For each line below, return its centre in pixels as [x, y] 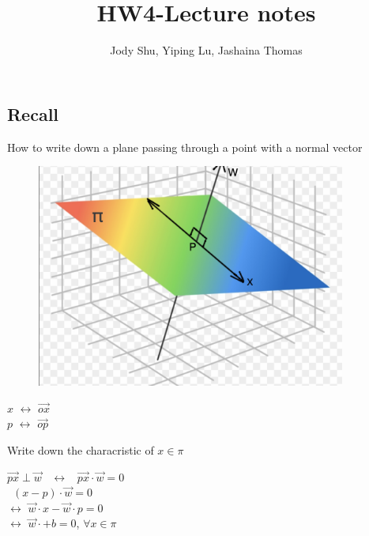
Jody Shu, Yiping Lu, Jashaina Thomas [206, 50]
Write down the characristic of [81, 449]
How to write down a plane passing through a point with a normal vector [185, 147]
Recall [33, 113]
